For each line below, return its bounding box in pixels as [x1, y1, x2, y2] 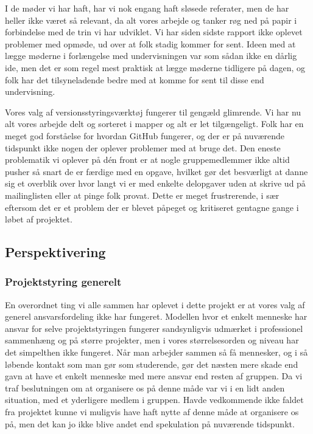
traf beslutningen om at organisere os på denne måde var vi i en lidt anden [5, 381, 285, 394]
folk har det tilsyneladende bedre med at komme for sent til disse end [5, 73, 264, 86]
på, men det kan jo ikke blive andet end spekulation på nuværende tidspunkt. [5, 417, 295, 430]
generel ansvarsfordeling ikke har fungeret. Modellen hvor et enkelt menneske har [5, 310, 308, 323]
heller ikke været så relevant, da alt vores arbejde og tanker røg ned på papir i [5, 13, 297, 26]
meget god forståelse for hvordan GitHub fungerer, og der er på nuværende [5, 129, 285, 142]
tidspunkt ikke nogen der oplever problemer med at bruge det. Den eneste [5, 141, 281, 154]
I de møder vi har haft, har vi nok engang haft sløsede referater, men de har [5, 2, 289, 14]
